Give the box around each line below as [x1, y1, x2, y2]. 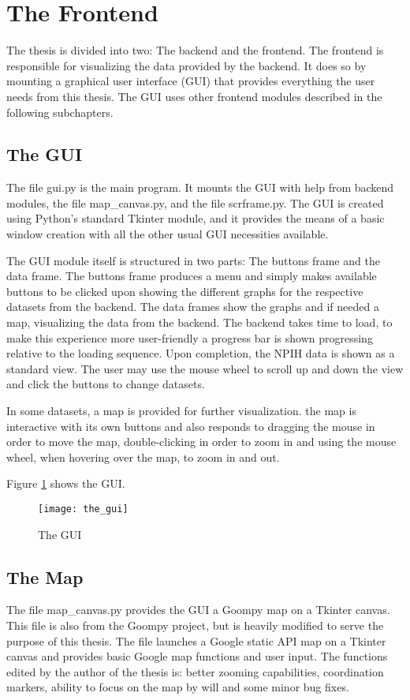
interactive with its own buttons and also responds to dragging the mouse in [6, 417, 375, 434]
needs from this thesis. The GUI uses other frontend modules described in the [6, 88, 382, 104]
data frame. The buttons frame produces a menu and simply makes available [6, 268, 377, 284]
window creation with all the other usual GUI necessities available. [6, 226, 329, 242]
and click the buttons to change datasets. [6, 376, 205, 392]
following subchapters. [6, 103, 114, 120]
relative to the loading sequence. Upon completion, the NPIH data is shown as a [6, 345, 395, 361]
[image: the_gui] [38, 503, 129, 515]
